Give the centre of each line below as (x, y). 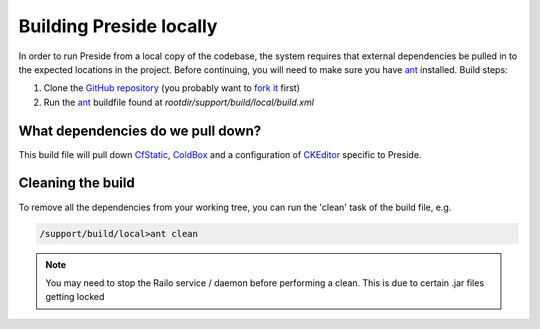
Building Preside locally (118, 26)
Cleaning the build (76, 183)
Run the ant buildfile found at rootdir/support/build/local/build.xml (179, 102)
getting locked (75, 297)
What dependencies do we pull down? (140, 130)
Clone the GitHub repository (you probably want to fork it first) (171, 88)
